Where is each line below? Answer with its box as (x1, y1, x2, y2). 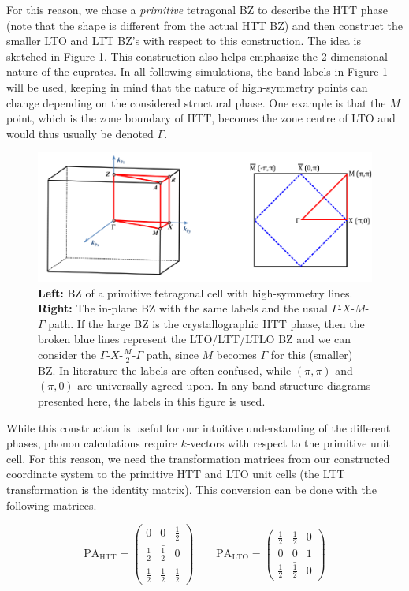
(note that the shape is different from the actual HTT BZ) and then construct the (6, 17, 403, 33)
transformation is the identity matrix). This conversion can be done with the (6, 481, 377, 497)
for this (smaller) (270, 346, 353, 362)
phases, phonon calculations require (6, 435, 177, 451)
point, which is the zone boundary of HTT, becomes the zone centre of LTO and (6, 110, 396, 126)
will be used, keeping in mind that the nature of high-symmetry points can (6, 78, 368, 95)
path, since (146, 346, 199, 362)
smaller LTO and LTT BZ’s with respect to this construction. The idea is (6, 32, 361, 49)
